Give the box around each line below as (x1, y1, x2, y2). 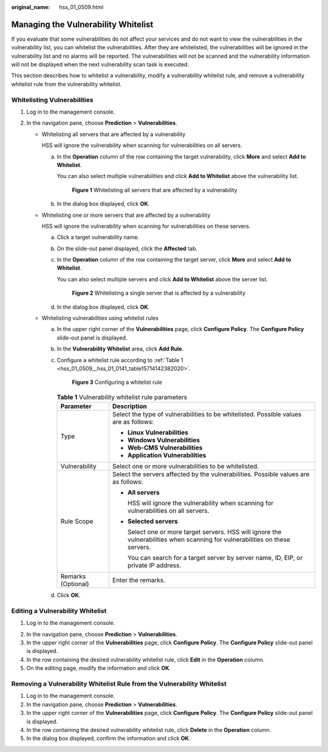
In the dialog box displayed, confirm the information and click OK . (26, 735, 191, 742)
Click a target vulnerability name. (56, 234, 140, 241)
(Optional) (60, 580, 89, 589)
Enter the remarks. (112, 576, 165, 584)
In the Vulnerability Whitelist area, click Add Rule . (56, 345, 184, 352)
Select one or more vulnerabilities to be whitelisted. (112, 462, 259, 471)
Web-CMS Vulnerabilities (128, 443, 203, 452)
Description (112, 402, 147, 411)
